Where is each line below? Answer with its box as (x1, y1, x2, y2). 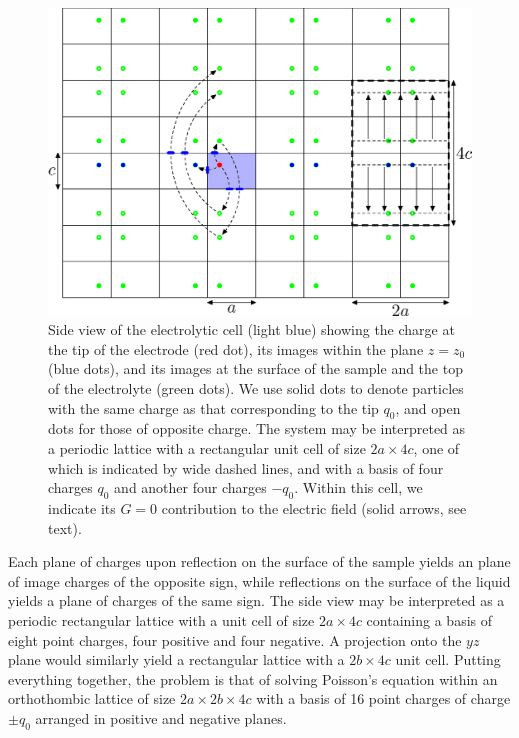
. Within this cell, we (294, 477, 423, 498)
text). (48, 517, 82, 538)
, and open (395, 397, 461, 418)
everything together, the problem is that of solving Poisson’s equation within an (8, 668, 498, 689)
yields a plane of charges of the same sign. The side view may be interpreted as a (8, 590, 505, 611)
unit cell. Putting (395, 649, 501, 670)
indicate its (48, 497, 116, 518)
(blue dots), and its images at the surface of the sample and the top (48, 358, 463, 379)
